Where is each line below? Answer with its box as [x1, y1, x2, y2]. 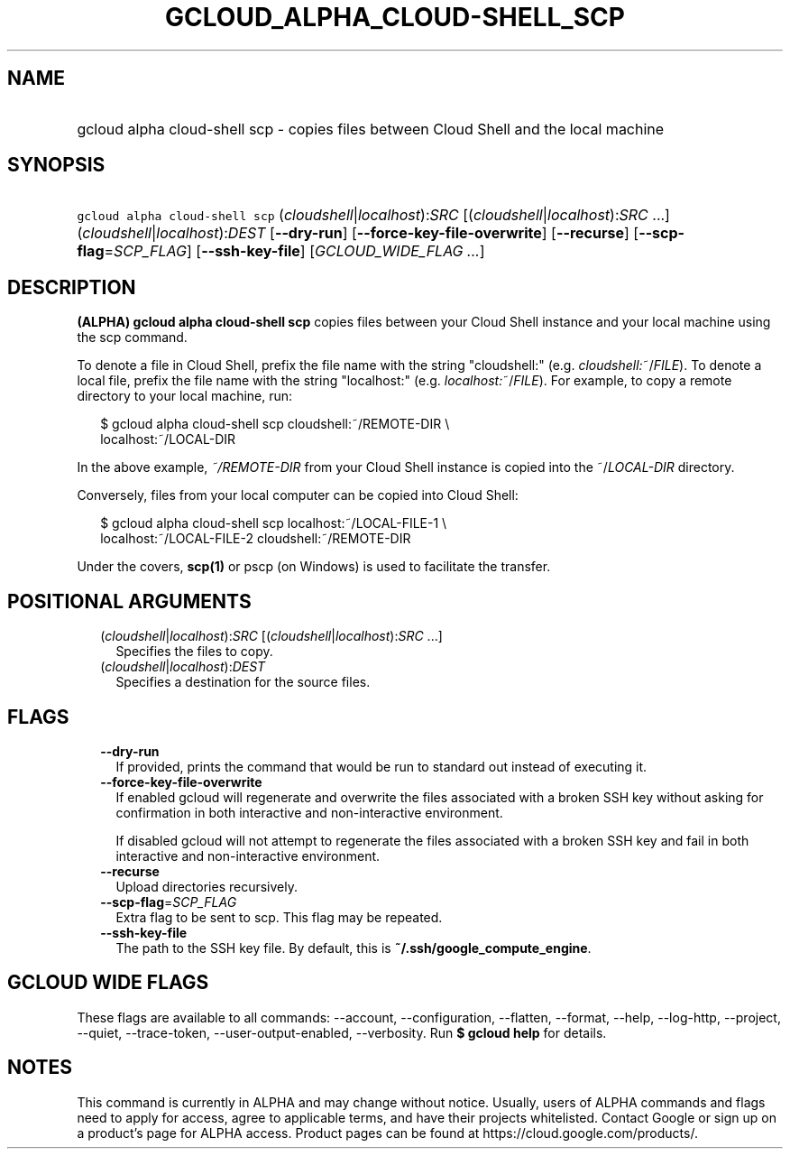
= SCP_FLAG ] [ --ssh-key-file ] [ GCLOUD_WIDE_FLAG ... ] [104, 242, 485, 261]
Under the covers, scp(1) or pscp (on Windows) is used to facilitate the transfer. [77, 559, 551, 575]
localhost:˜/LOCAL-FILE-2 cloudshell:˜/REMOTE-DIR [100, 531, 411, 547]
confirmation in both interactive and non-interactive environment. [115, 804, 503, 820]
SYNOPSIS [7, 153, 106, 177]
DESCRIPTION [7, 275, 136, 299]
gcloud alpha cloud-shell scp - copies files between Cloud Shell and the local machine [77, 119, 665, 138]
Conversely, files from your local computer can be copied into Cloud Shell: [77, 487, 519, 504]
